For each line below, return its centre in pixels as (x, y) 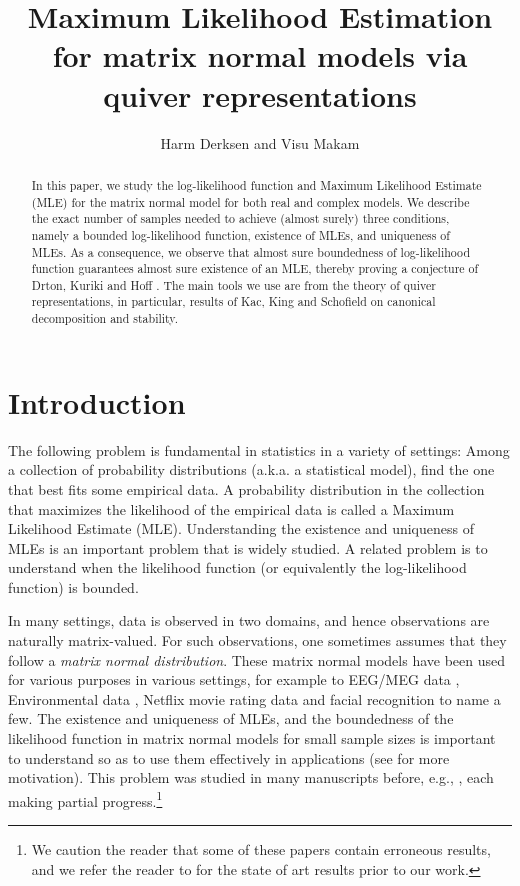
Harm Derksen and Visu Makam (260, 142)
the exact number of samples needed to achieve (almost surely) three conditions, (240, 218)
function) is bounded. (73, 586)
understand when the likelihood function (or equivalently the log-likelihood (237, 567)
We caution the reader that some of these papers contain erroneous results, (261, 849)
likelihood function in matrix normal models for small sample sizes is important (252, 738)
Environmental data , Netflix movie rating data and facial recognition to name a (254, 698)
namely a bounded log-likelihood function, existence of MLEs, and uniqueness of (240, 234)
